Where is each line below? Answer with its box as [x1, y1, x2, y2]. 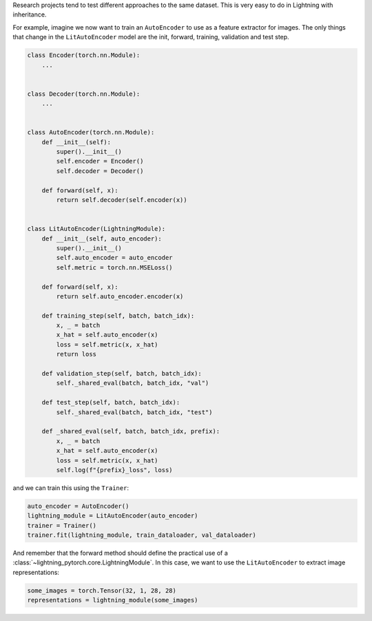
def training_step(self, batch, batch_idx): [41, 312, 195, 320]
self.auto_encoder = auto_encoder [56, 254, 173, 262]
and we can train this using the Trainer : [12, 483, 129, 492]
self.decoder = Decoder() [56, 167, 144, 175]
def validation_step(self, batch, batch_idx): [41, 369, 203, 378]
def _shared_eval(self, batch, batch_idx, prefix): [41, 427, 220, 436]
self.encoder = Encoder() [56, 157, 144, 165]
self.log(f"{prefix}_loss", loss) [56, 466, 173, 474]
